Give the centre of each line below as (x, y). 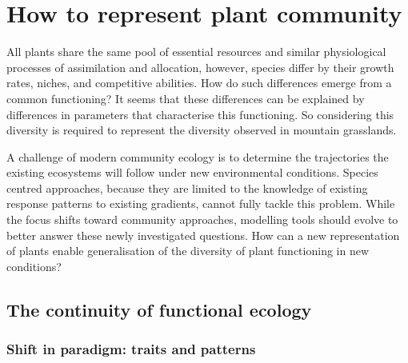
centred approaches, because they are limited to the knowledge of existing (187, 187)
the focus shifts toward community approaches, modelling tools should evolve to (202, 219)
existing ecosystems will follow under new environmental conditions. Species (192, 172)
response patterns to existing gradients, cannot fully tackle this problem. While (201, 203)
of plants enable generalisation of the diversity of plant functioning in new (188, 251)
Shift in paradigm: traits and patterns (131, 349)
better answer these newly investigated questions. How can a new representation (203, 235)
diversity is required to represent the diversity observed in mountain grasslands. (202, 130)
